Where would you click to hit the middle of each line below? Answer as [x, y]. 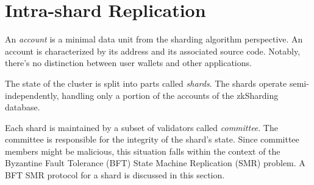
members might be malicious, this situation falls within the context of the [143, 151]
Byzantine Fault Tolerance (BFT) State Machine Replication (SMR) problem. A [155, 163]
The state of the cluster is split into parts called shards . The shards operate [146, 83]
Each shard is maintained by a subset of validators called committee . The [141, 127]
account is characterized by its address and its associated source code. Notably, [153, 51]
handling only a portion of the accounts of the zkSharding [170, 95]
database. [23, 107]
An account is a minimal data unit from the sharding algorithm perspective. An [154, 39]
